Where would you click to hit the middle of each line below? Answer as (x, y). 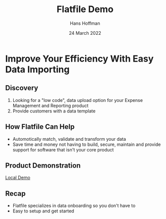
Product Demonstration (43, 165)
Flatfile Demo (85, 9)
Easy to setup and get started (43, 211)
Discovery (22, 88)
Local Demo (18, 178)
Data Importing (37, 69)
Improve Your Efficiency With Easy (79, 59)
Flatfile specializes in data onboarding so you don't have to (74, 206)
